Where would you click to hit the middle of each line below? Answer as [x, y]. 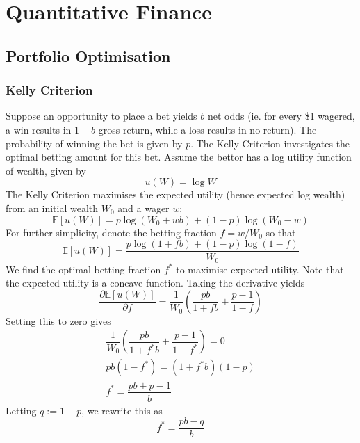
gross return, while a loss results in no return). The [207, 129]
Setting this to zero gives [58, 320]
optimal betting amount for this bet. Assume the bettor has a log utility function [179, 157]
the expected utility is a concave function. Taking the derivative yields [155, 283]
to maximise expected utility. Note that [260, 269]
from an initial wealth [52, 208]
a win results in [39, 129]
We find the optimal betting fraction [83, 269]
